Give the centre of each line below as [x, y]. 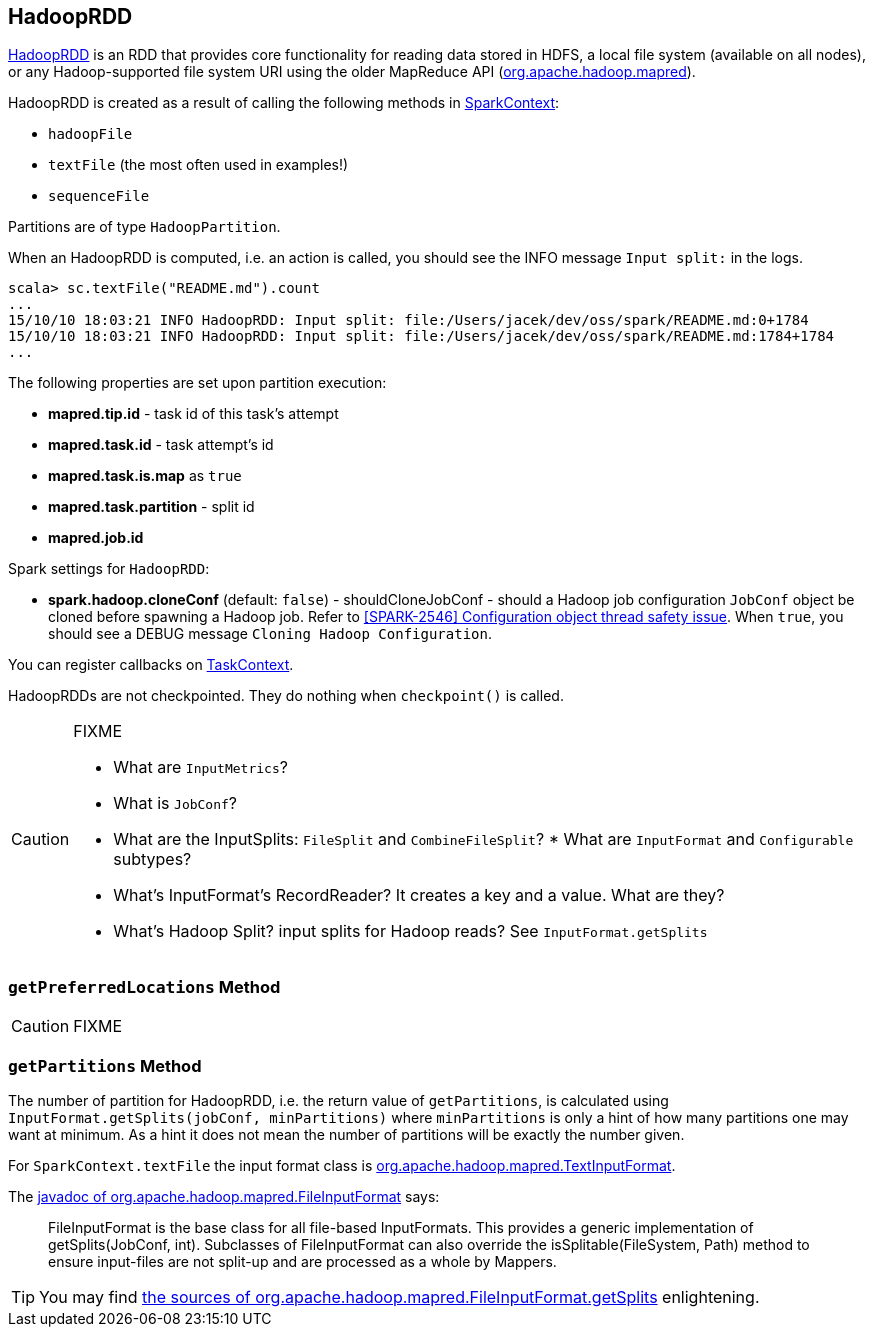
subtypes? [152, 859]
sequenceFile [99, 196]
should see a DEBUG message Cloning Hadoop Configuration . [270, 634]
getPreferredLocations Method [144, 986]
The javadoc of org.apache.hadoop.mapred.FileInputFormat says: [224, 1196]
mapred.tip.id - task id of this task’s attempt [193, 414]
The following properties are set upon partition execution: [197, 383]
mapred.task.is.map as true [145, 476]
